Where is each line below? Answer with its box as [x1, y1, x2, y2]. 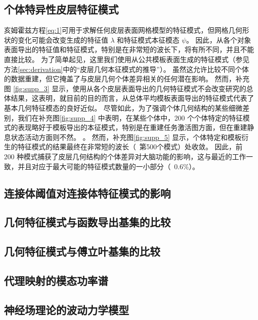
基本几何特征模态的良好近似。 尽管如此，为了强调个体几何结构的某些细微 [4, 102, 243, 113]
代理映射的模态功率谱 [4, 272, 108, 288]
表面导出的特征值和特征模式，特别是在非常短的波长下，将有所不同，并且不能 [4, 44, 254, 55]
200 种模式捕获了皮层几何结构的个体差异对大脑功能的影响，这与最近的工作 [4, 151, 246, 161]
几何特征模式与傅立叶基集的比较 [4, 244, 160, 259]
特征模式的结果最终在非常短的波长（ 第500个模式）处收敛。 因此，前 [17, 141, 243, 152]
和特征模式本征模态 [117, 34, 180, 45]
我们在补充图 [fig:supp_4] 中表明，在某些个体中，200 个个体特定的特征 [17, 112, 243, 123]
